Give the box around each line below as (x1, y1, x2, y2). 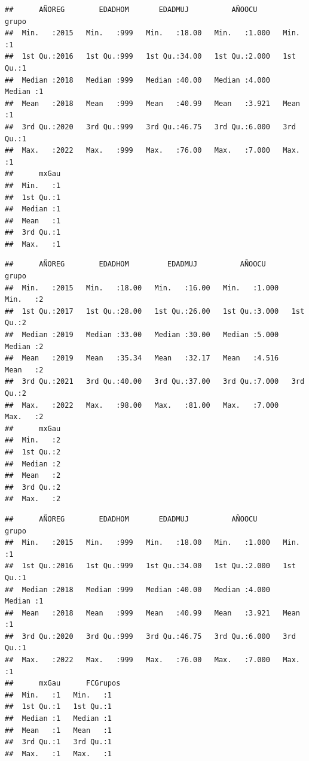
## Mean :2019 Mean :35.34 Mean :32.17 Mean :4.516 (5, 354, 279, 363)
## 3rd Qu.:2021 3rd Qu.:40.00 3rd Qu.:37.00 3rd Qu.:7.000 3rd (5, 377, 305, 386)
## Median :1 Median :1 (5, 714, 112, 723)
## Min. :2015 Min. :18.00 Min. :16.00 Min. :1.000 (5, 283, 279, 292)
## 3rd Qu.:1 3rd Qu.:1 (5, 738, 112, 747)
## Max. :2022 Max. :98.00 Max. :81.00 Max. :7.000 (5, 401, 279, 410)
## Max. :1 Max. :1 (5, 749, 112, 758)
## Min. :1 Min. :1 (5, 690, 112, 699)
